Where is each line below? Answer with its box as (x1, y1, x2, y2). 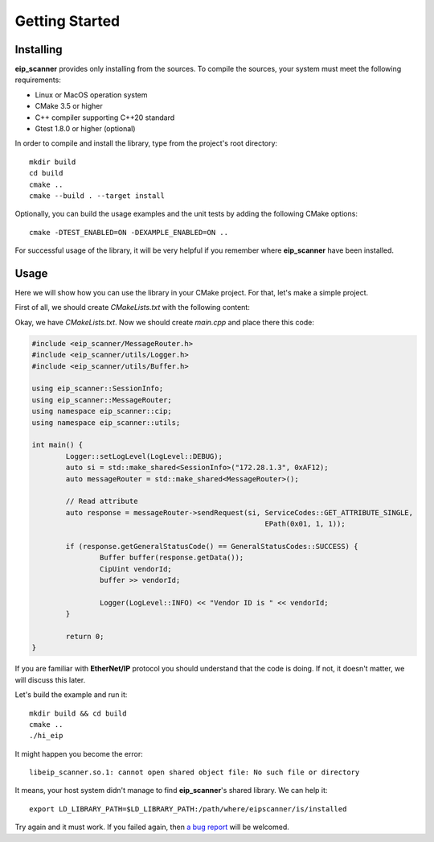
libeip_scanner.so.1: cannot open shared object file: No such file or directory (29, 768, 360, 777)
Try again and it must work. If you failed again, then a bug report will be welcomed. (14, 822, 289, 832)
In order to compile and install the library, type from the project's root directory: (14, 138, 277, 148)
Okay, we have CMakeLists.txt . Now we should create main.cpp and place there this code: (14, 317, 315, 327)
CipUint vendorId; (99, 564, 172, 573)
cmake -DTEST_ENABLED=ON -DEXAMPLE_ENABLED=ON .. (29, 228, 229, 237)
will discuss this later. (14, 675, 86, 684)
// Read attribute (65, 497, 138, 506)
